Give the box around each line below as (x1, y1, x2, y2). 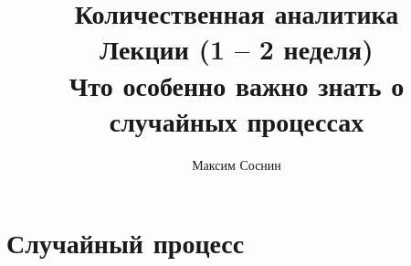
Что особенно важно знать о (68, 66, 405, 103)
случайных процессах (109, 101, 364, 139)
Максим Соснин (192, 154, 281, 174)
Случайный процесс (6, 224, 245, 261)
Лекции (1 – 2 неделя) (100, 30, 374, 68)
